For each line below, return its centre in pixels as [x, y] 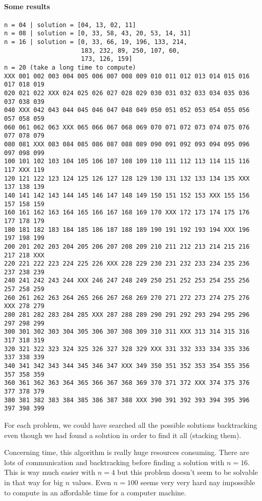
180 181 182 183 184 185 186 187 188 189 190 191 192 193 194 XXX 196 [127, 230]
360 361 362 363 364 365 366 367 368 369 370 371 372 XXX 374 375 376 [127, 383]
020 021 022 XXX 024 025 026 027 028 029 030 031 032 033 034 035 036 [127, 93]
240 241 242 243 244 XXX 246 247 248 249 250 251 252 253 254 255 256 [127, 281]
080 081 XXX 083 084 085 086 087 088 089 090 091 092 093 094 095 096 [127, 144]
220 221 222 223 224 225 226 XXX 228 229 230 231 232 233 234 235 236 [127, 264]
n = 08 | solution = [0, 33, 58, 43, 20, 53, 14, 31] [98, 34]
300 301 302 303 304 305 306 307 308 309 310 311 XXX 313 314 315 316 [127, 332]
